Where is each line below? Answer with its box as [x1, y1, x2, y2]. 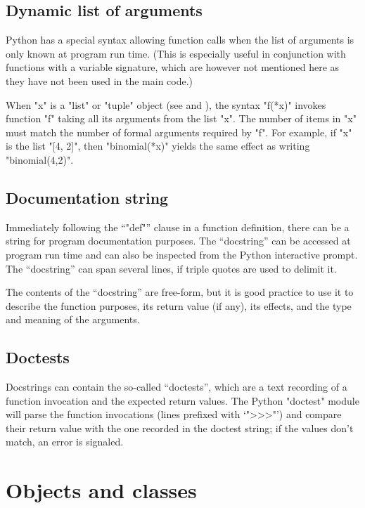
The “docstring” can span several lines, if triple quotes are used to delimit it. [6, 261, 337, 275]
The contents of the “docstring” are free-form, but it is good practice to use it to [6, 285, 354, 299]
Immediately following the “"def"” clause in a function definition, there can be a [6, 219, 350, 234]
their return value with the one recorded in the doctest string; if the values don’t [6, 420, 354, 435]
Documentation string [6, 186, 169, 208]
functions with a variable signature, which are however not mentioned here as [6, 60, 340, 74]
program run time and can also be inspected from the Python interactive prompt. [6, 247, 358, 261]
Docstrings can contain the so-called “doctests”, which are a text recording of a [6, 379, 347, 394]
